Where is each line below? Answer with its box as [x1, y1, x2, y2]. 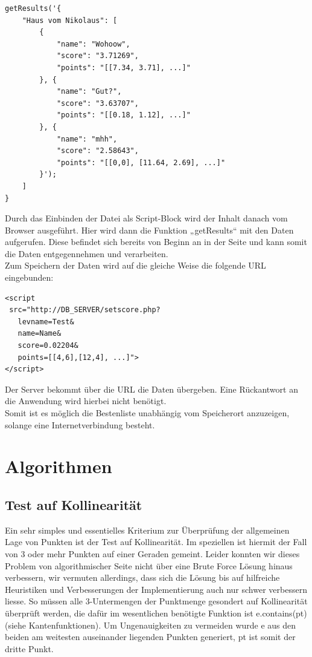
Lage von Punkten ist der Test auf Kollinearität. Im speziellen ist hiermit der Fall [5, 535, 307, 548]
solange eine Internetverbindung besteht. [5, 418, 155, 431]
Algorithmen [5, 454, 112, 479]
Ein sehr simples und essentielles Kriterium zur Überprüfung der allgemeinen [5, 523, 290, 536]
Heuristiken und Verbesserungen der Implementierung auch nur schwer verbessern [5, 583, 307, 595]
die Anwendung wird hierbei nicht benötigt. [5, 394, 167, 407]
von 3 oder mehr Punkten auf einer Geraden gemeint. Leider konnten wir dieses [5, 547, 300, 560]
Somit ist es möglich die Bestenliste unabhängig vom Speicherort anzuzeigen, [5, 407, 290, 419]
